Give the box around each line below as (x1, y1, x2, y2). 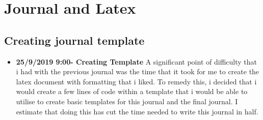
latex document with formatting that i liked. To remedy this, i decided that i (16, 76, 257, 86)
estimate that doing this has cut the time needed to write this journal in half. (16, 106, 258, 116)
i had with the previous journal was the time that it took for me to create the (16, 66, 259, 77)
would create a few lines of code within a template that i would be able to (16, 86, 248, 97)
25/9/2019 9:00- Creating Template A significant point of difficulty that (16, 56, 257, 67)
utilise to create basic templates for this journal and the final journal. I (16, 96, 238, 106)
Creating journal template (4, 32, 145, 48)
